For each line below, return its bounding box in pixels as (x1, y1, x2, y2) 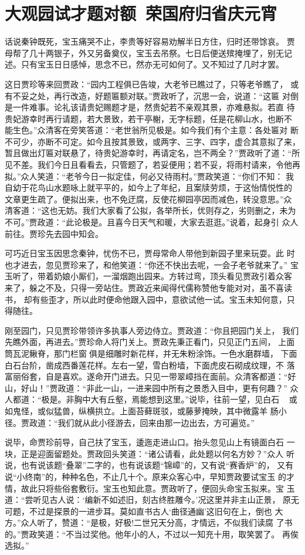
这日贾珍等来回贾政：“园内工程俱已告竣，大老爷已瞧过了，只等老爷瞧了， (5, 77, 288, 90)
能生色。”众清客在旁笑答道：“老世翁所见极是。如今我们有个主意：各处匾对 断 (5, 124, 299, 136)
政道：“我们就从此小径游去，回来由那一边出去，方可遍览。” (29, 416, 255, 428)
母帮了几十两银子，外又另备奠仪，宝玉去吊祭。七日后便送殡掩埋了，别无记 (5, 46, 292, 59)
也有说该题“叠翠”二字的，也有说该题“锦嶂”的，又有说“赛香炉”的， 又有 (21, 459, 294, 471)
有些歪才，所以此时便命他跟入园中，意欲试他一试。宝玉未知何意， (32, 293, 287, 305)
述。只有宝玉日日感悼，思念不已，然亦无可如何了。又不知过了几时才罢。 (5, 58, 284, 70)
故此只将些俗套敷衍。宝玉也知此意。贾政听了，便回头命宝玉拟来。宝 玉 (21, 482, 295, 494)
